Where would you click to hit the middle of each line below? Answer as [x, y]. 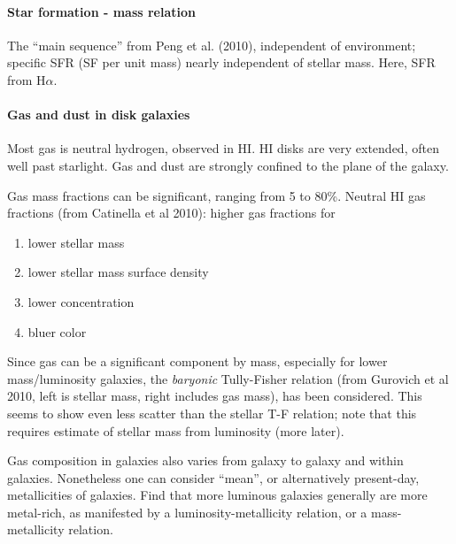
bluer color [57, 331]
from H [27, 79]
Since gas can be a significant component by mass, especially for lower [197, 361]
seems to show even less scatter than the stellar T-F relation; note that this [212, 413]
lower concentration [81, 301]
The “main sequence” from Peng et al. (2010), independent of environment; [212, 45]
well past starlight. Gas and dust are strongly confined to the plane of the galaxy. [228, 165]
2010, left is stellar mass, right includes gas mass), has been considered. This [215, 396]
